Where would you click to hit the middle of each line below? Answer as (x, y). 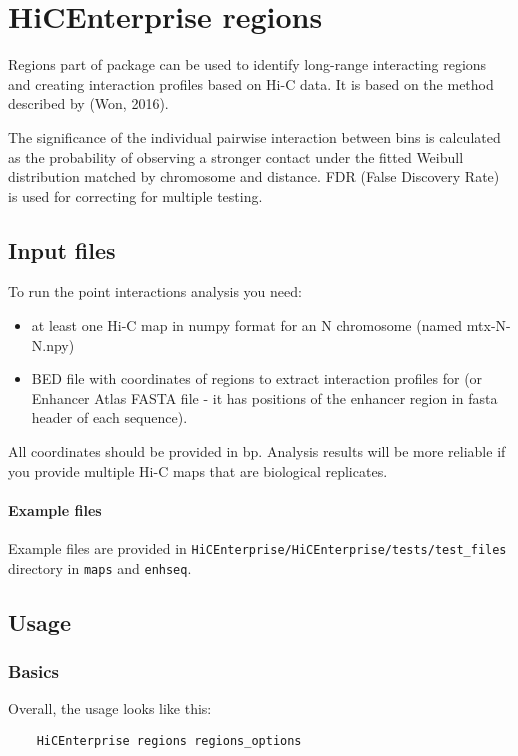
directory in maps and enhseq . (100, 567)
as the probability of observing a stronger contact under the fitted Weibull (236, 156)
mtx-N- (488, 325)
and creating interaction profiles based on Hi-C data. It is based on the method (251, 83)
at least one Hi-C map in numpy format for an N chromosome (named (247, 325)
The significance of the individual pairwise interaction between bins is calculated (254, 136)
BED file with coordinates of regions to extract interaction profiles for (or (257, 378)
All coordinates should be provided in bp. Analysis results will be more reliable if (257, 451)
